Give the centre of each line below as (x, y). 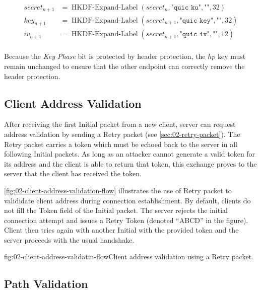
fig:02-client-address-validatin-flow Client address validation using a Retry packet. (129, 257)
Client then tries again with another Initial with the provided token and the (121, 230)
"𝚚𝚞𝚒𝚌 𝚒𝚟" (194, 34)
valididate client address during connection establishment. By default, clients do (127, 200)
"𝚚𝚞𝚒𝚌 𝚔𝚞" (186, 8)
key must (232, 56)
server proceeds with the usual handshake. (69, 239)
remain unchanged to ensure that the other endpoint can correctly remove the (124, 66)
